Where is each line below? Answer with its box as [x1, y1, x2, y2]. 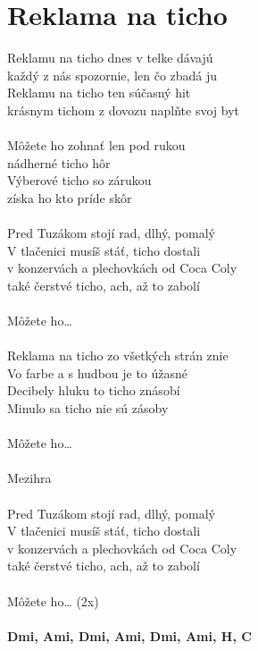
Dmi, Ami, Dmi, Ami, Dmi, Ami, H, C [7, 626, 252, 645]
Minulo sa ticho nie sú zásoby [7, 399, 169, 417]
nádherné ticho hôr [7, 153, 111, 172]
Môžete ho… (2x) [7, 591, 99, 610]
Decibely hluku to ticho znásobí [7, 381, 180, 400]
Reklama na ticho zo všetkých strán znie [7, 346, 229, 365]
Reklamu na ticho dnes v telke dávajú [7, 48, 213, 67]
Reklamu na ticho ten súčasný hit [7, 83, 191, 102]
